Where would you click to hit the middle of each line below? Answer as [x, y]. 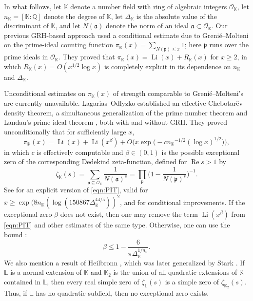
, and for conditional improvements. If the [183, 202]
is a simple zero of [192, 281]
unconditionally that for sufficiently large [65, 131]
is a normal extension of [46, 272]
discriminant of [26, 26]
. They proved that [87, 57]
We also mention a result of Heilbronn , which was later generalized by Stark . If [124, 262]
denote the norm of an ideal [147, 26]
